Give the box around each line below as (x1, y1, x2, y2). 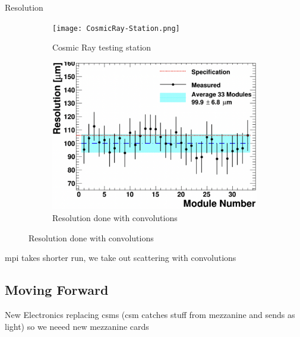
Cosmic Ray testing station (52, 41, 151, 53)
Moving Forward (5, 281, 109, 299)
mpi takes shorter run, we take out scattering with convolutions (5, 251, 236, 264)
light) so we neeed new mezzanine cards (5, 320, 149, 332)
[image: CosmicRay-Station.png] (52, 24, 180, 33)
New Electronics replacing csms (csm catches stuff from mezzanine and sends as (5, 308, 295, 321)
